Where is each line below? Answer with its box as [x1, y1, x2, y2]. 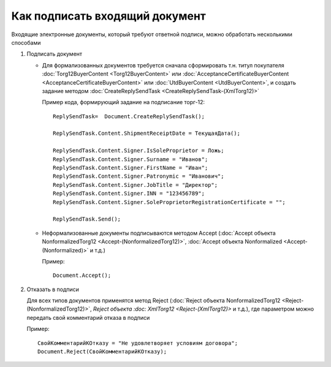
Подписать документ [26, 50, 83, 58]
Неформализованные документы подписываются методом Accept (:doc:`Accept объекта [42, 229, 276, 236]
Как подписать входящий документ [11, 9, 207, 23]
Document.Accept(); [53, 272, 112, 279]
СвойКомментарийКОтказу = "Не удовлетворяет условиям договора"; [37, 339, 238, 346]
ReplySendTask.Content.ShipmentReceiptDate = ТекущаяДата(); [53, 130, 240, 137]
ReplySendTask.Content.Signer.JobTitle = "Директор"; [53, 181, 218, 188]
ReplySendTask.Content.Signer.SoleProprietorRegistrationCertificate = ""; [53, 199, 286, 205]
